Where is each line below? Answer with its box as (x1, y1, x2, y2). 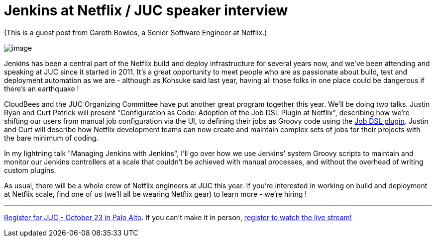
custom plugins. (4, 165, 56, 174)
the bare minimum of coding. (4, 133, 99, 142)
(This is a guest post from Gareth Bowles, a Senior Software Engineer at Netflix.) (4, 28, 267, 37)
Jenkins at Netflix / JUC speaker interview (4, 2, 288, 19)
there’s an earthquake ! (4, 84, 79, 93)
